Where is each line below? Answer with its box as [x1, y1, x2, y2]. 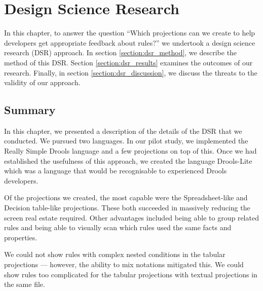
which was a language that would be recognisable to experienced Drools [4, 165, 227, 176]
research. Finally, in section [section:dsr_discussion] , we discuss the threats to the [4, 67, 257, 78]
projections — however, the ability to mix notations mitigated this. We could [4, 259, 244, 270]
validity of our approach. [4, 77, 81, 88]
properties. [4, 232, 37, 242]
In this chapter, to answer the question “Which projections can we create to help [4, 27, 255, 38]
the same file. [4, 279, 45, 289]
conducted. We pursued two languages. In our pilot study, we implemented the [4, 135, 248, 146]
